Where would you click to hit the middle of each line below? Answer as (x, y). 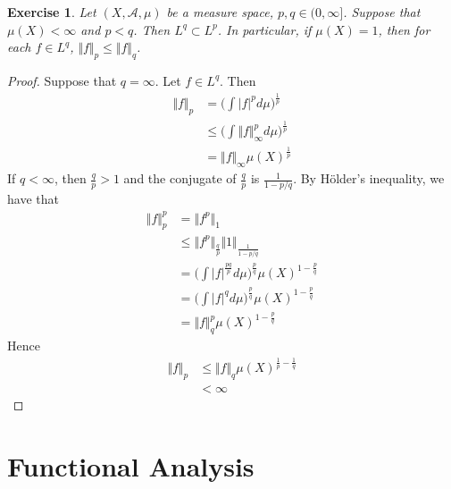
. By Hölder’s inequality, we (369, 178)
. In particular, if (264, 29)
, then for (404, 29)
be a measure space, (220, 12)
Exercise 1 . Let (52, 12)
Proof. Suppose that (62, 80)
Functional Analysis (131, 465)
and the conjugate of (180, 178)
